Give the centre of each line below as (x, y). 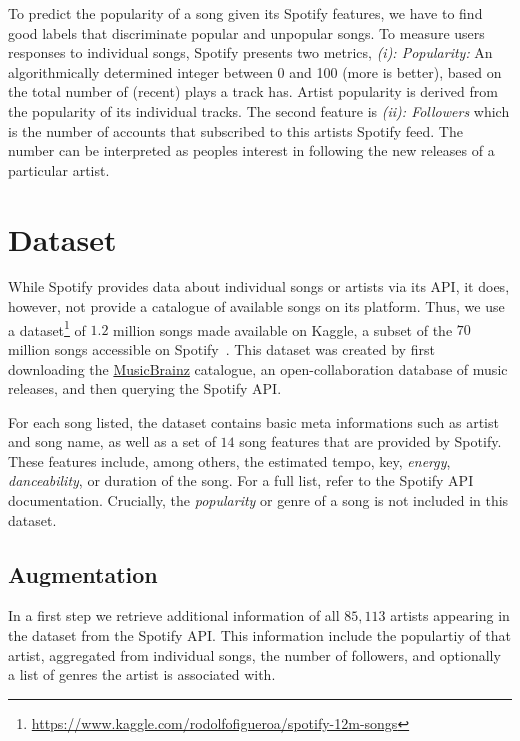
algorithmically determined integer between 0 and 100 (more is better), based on (255, 71)
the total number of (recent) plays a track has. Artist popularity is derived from (253, 91)
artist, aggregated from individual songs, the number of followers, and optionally (254, 654)
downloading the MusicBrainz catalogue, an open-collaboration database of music (258, 368)
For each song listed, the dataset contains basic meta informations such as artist (253, 421)
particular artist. (59, 169)
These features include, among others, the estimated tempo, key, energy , (229, 460)
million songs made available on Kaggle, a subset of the (283, 329)
